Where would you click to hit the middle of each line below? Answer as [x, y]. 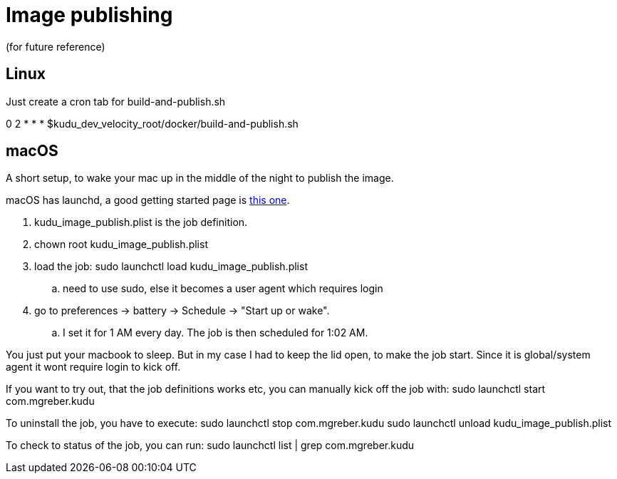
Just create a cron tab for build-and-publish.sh [116, 101]
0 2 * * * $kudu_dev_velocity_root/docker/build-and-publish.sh [152, 123]
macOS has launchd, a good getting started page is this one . [148, 200]
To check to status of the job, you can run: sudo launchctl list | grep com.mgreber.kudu [210, 445]
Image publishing [89, 15]
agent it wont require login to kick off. [93, 367]
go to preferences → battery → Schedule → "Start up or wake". [182, 311]
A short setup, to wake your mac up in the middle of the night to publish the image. [200, 178]
